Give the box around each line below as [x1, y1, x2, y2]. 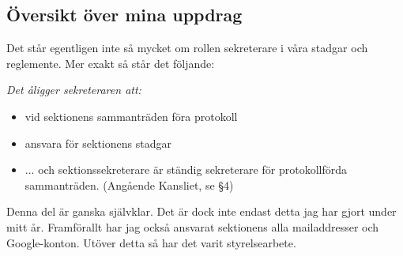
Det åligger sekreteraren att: [6, 81, 141, 98]
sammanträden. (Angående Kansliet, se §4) [24, 176, 234, 193]
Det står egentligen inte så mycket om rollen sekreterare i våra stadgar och [6, 40, 368, 56]
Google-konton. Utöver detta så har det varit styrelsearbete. [6, 234, 296, 250]
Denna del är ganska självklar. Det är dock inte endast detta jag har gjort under [6, 203, 397, 220]
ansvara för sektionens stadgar [24, 134, 171, 151]
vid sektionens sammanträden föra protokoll [24, 107, 238, 124]
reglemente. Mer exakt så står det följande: [6, 55, 215, 71]
